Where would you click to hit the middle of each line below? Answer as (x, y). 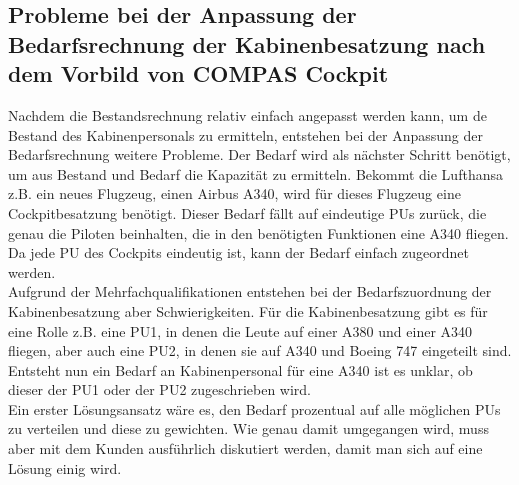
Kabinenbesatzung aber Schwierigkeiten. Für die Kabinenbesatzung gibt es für (248, 310)
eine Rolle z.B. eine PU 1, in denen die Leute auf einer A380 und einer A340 (240, 330)
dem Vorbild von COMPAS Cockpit (198, 73)
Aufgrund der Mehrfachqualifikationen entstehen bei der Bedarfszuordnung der (250, 291)
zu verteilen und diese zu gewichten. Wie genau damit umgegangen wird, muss (248, 428)
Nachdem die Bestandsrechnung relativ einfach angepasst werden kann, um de (247, 114)
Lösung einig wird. (65, 467)
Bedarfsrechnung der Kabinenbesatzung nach (247, 43)
